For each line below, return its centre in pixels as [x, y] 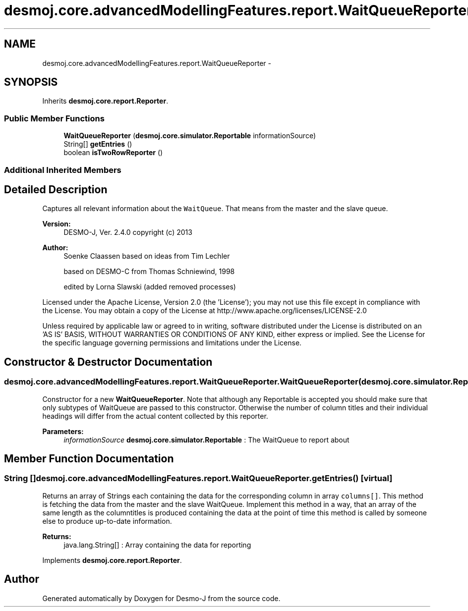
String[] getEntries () [98, 144]
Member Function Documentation [89, 459]
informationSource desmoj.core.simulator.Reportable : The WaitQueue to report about [206, 440]
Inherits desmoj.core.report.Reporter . [105, 101]
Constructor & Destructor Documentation [108, 362]
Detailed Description [56, 189]
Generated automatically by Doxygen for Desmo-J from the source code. [161, 598]
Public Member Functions [54, 118]
